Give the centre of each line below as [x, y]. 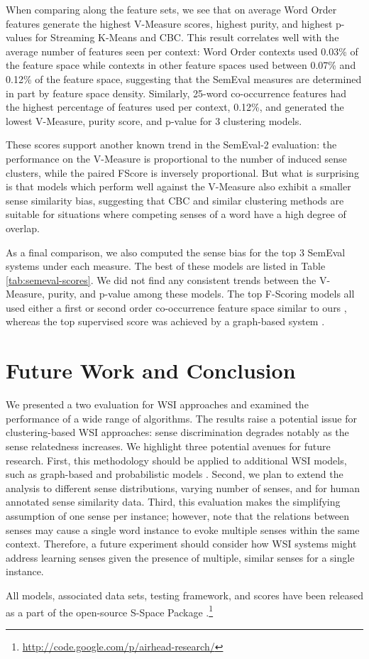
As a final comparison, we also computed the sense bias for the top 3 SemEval [176, 252]
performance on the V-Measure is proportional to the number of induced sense [176, 158]
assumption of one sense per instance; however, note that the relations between [177, 515]
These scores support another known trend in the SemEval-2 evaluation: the [171, 145]
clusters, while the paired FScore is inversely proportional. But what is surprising [182, 172]
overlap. [23, 228]
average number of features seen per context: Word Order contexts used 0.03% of [182, 51]
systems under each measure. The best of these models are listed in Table [166, 266]
